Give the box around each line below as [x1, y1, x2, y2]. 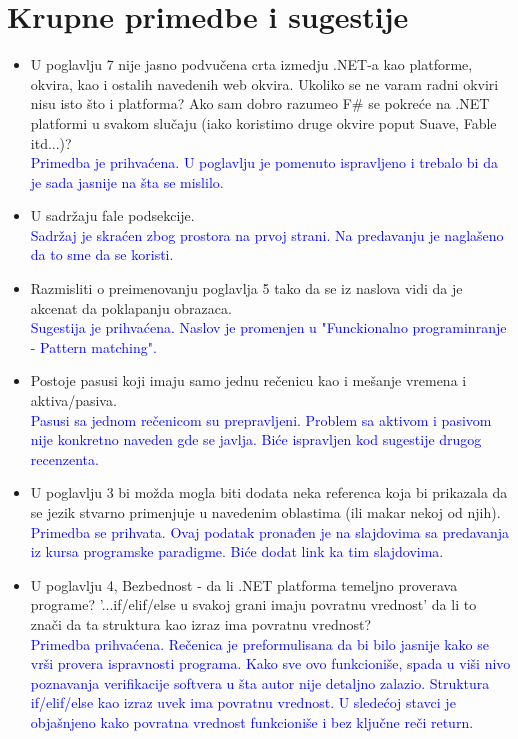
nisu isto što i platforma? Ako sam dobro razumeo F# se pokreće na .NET [30, 93, 490, 114]
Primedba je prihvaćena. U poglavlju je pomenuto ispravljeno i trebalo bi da [30, 152, 498, 173]
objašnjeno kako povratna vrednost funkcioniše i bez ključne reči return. [30, 711, 474, 732]
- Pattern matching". [30, 336, 157, 357]
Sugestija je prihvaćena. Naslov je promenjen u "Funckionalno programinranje [30, 317, 507, 338]
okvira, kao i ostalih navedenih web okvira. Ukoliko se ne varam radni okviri [30, 73, 499, 94]
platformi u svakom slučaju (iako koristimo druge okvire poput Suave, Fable [30, 112, 497, 133]
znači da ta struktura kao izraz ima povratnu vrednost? [30, 613, 372, 634]
